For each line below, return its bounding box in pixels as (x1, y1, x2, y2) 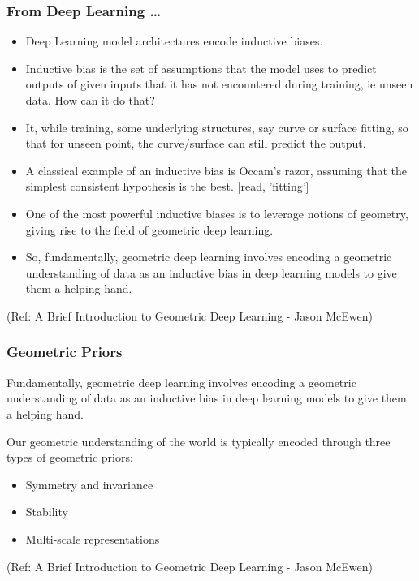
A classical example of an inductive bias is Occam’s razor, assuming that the (25, 161, 407, 179)
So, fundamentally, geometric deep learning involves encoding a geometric (25, 248, 392, 265)
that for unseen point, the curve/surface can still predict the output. (25, 135, 366, 152)
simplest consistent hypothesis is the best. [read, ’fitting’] (25, 178, 309, 195)
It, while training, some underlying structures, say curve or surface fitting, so (25, 118, 408, 136)
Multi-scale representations (25, 530, 160, 547)
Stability (25, 503, 68, 520)
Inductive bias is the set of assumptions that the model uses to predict (25, 59, 377, 76)
